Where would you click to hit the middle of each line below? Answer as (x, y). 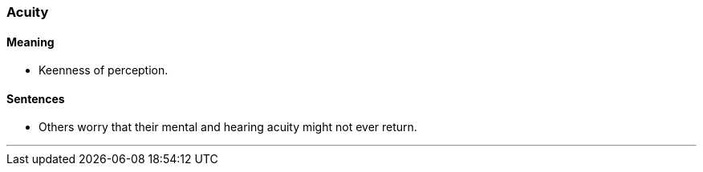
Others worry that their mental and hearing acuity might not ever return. (228, 127)
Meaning (30, 42)
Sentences (36, 98)
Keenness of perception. (104, 70)
